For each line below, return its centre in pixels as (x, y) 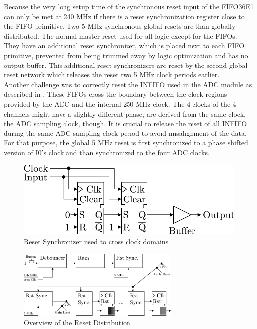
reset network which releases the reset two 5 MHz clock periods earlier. (112, 75)
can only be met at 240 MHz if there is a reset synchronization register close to (124, 16)
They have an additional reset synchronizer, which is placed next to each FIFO (124, 45)
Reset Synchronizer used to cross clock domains (96, 241)
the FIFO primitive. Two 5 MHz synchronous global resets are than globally (120, 26)
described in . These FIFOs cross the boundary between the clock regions (116, 94)
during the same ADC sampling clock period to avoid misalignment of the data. (125, 133)
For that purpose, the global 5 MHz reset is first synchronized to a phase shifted (126, 143)
